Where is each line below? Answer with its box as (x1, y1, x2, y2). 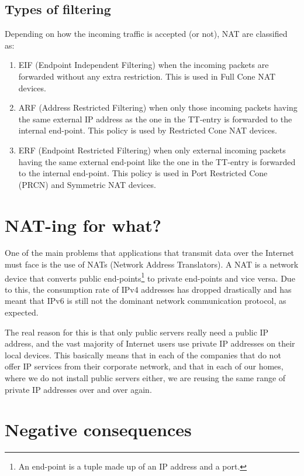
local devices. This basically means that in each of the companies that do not (5, 348, 281, 361)
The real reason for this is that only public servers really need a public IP (5, 326, 269, 338)
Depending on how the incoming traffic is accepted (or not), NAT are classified (5, 28, 288, 40)
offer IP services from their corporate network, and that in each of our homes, (5, 360, 284, 372)
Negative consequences (5, 417, 192, 441)
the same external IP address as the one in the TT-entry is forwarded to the (18, 112, 292, 125)
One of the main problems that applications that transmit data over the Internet (5, 246, 295, 259)
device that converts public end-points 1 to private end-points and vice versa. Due (5, 270, 295, 284)
